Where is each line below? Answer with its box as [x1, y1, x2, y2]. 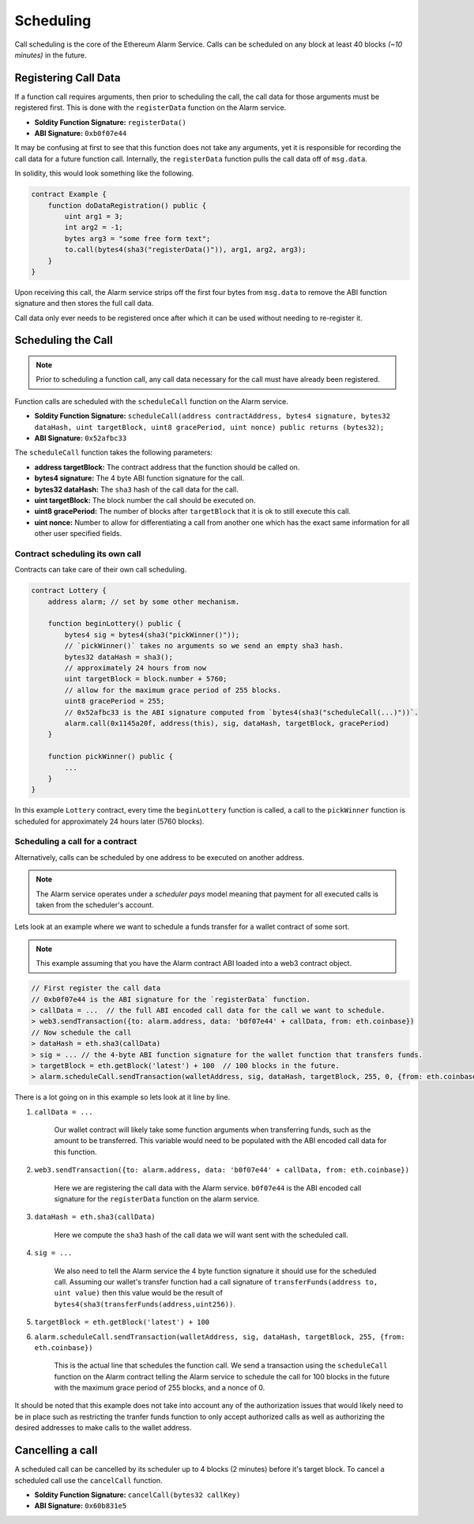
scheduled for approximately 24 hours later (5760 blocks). [14, 817, 205, 826]
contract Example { [31, 190, 107, 199]
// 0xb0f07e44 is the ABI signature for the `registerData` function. [31, 994, 311, 1004]
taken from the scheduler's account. [36, 900, 154, 909]
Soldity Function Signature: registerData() [34, 117, 187, 126]
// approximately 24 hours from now [64, 664, 207, 673]
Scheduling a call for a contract [14, 836, 137, 847]
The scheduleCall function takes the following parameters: [14, 447, 213, 458]
